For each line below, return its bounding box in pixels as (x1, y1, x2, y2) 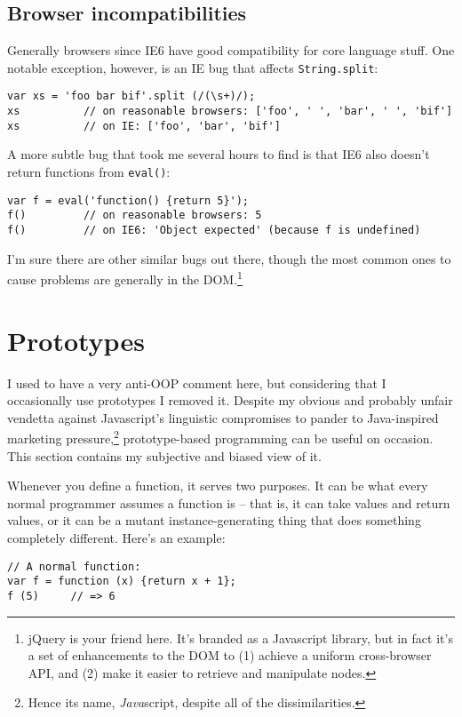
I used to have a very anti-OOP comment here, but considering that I (7, 373, 386, 392)
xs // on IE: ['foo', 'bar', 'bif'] (7, 119, 281, 132)
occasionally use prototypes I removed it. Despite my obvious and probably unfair (7, 391, 453, 410)
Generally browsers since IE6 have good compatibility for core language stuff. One (7, 41, 455, 60)
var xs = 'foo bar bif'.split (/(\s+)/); (7, 90, 256, 103)
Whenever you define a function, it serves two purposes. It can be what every (7, 476, 428, 495)
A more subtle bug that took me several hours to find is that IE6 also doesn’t (7, 145, 430, 163)
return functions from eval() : (7, 163, 171, 181)
